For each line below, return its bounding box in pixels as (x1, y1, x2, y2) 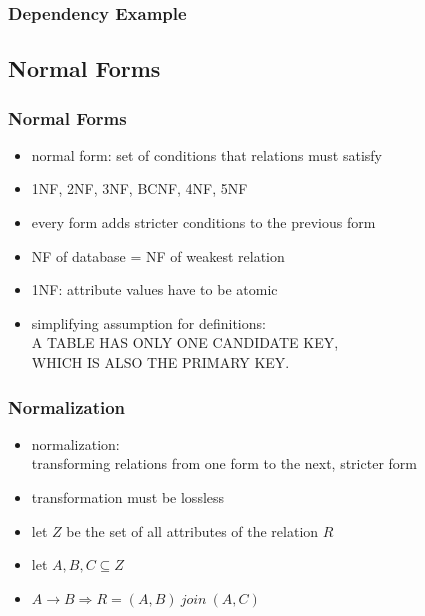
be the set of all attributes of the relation (66, 520, 319, 541)
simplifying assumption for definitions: (31, 312, 266, 333)
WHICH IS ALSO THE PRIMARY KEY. (31, 352, 290, 372)
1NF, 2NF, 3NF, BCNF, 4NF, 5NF (31, 178, 248, 199)
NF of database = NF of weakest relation (31, 245, 285, 266)
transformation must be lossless (31, 487, 225, 507)
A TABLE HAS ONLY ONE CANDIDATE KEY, (31, 332, 339, 353)
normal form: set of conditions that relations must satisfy (31, 144, 382, 165)
